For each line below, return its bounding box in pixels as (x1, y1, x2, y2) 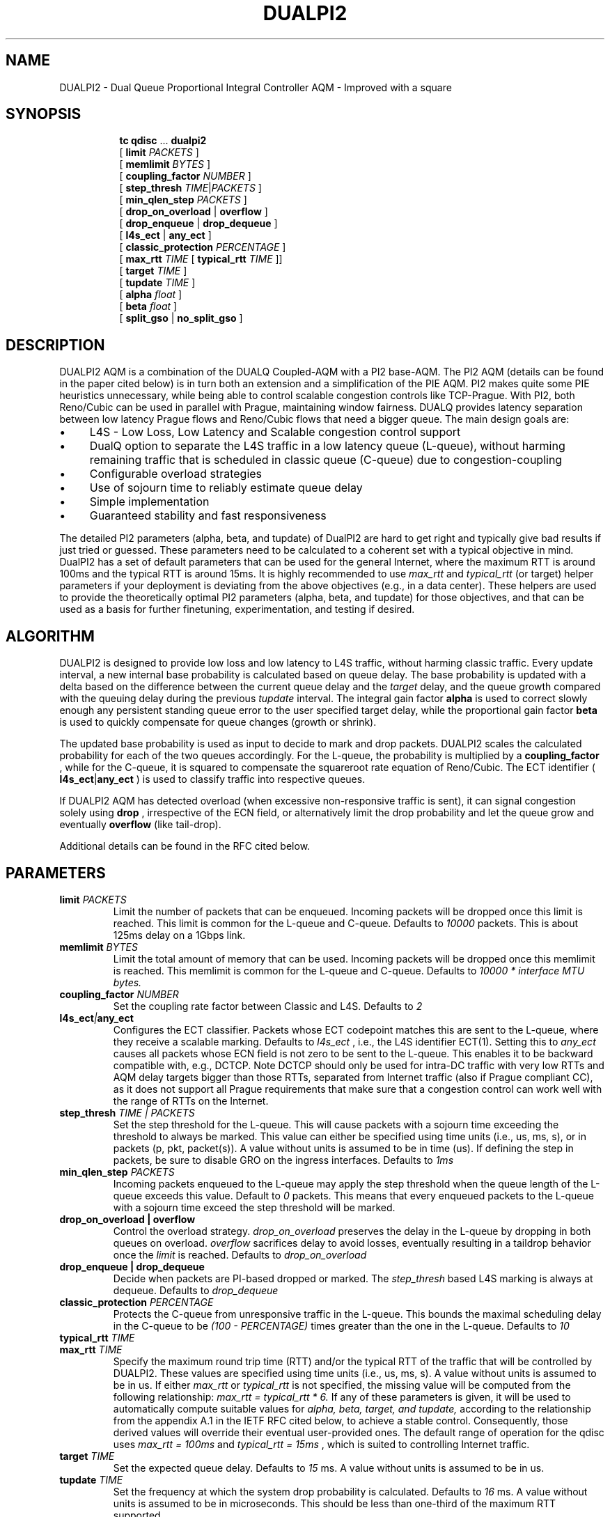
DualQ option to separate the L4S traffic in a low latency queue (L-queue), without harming (89, 439, 565, 453)
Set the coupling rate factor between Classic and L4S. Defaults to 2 (113, 999, 423, 1012)
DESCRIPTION (6, 336, 105, 354)
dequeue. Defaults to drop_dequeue (113, 1284, 279, 1296)
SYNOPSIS (6, 105, 81, 123)
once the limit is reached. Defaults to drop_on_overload (113, 1248, 367, 1261)
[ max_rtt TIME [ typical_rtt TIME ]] (119, 253, 283, 265)
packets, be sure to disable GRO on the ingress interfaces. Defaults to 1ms (113, 1153, 454, 1166)
